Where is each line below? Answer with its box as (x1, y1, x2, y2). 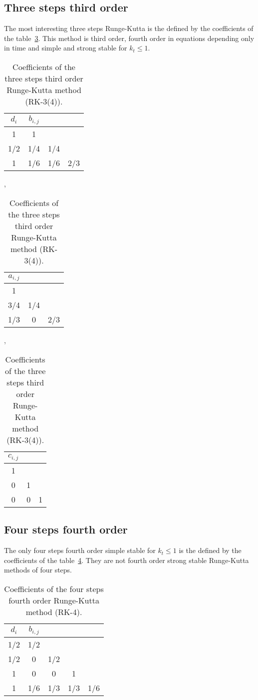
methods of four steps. (4, 564, 72, 575)
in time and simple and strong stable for (4, 42, 127, 53)
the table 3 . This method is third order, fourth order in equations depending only (4, 32, 255, 43)
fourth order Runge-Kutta (8, 594, 99, 606)
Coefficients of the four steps (4, 582, 104, 594)
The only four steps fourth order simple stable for (4, 545, 156, 555)
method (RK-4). (25, 605, 82, 617)
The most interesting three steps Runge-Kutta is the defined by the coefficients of (4, 23, 254, 33)
